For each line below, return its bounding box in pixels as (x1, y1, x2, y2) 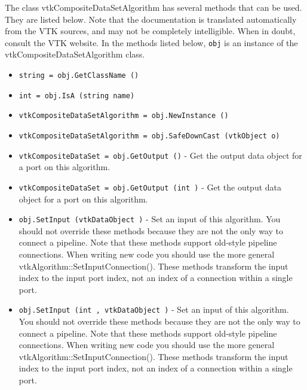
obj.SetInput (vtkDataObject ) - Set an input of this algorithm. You (19, 213, 281, 225)
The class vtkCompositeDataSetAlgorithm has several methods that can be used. (5, 1, 302, 13)
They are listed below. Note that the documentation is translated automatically (5, 13, 297, 25)
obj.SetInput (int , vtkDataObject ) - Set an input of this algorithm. (19, 303, 289, 316)
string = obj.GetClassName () (19, 71, 139, 80)
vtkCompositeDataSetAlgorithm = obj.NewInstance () (19, 111, 229, 120)
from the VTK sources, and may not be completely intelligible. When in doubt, (5, 25, 296, 37)
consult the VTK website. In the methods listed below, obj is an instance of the (5, 36, 298, 49)
